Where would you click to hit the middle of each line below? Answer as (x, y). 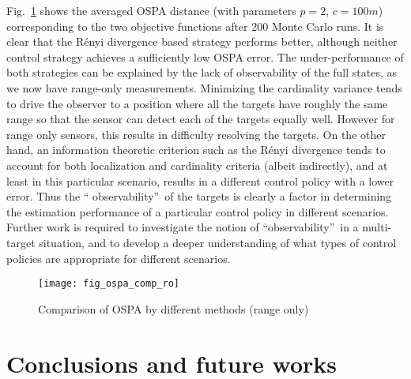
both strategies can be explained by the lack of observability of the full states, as (202, 72)
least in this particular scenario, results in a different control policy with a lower (200, 180)
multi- (377, 227)
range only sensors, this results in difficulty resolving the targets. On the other (196, 134)
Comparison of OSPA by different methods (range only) (173, 308)
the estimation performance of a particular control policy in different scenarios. (198, 211)
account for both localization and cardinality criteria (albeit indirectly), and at (197, 165)
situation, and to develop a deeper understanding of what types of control (218, 242)
